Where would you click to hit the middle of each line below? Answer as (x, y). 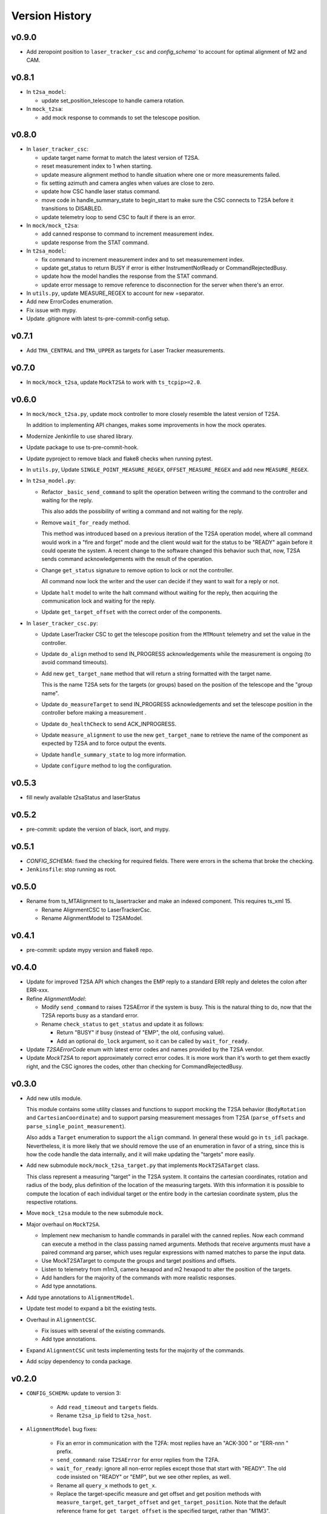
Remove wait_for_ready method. (86, 522)
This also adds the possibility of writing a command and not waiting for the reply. (142, 511)
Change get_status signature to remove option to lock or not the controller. (137, 570)
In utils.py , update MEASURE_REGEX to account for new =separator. (115, 293)
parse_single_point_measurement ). (76, 1126)
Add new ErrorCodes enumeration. (70, 302)
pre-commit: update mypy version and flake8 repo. (90, 950)
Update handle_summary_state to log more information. (114, 755)
